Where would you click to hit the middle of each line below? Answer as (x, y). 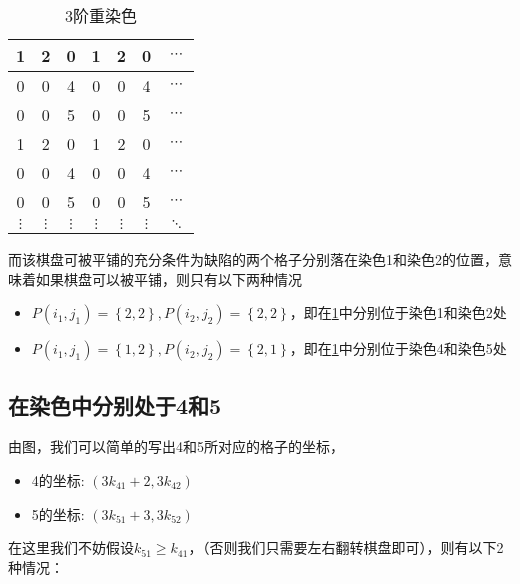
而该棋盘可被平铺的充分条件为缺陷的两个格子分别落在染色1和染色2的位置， (253, 259)
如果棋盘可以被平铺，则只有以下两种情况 (168, 278)
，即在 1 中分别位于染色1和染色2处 (398, 312)
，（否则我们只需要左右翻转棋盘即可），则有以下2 (346, 547)
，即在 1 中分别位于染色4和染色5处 (398, 348)
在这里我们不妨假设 (71, 547)
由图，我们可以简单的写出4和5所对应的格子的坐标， (176, 446)
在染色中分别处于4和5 (115, 404)
